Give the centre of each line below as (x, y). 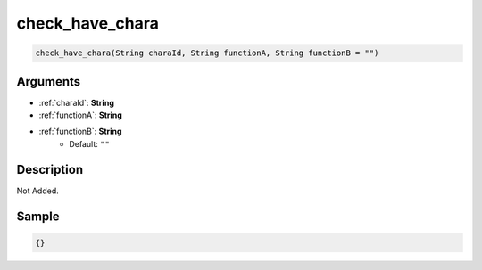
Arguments (49, 82)
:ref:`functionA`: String (80, 115)
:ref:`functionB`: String (80, 131)
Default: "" (90, 143)
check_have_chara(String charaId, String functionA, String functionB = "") (207, 53)
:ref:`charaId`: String (77, 102)
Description (50, 169)
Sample (38, 216)
